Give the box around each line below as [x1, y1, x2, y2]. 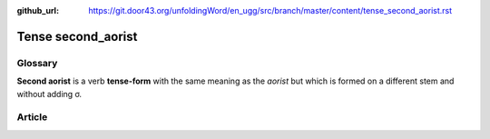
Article [16, 111, 48, 124]
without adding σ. [16, 88, 82, 99]
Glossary [16, 56, 58, 69]
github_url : [16, 5, 59, 15]
